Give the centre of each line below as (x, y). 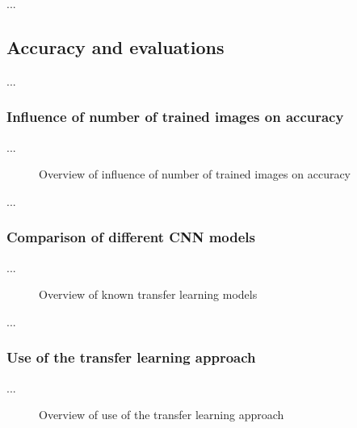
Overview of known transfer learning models (148, 294)
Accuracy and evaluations (115, 46)
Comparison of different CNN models (131, 237)
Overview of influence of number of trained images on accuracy (195, 174)
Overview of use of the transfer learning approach (162, 415)
